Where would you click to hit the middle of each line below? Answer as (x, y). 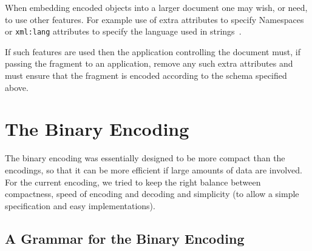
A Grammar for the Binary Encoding (125, 238)
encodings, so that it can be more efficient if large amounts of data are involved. (154, 169)
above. (17, 87)
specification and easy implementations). (80, 205)
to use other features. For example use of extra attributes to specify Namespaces (154, 19)
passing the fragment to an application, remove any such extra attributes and (149, 63)
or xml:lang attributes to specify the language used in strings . (123, 31)
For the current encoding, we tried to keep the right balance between (133, 182)
